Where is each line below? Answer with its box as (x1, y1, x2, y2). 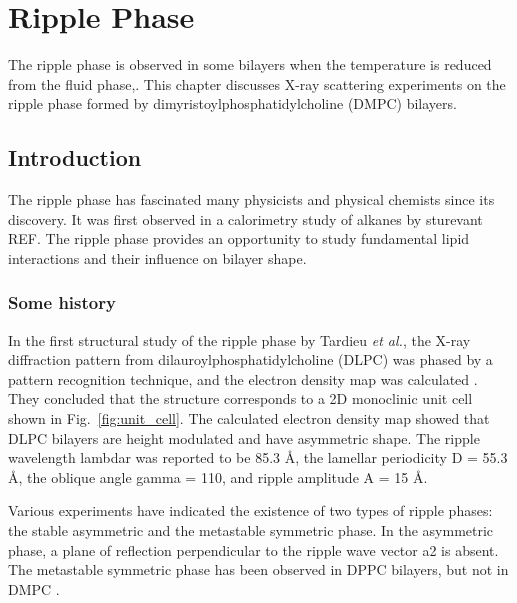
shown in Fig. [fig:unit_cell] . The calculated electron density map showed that (8, 408, 490, 429)
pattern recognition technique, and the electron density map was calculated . (8, 368, 478, 389)
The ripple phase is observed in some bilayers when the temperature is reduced (8, 54, 492, 75)
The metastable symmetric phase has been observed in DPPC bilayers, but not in (8, 559, 509, 580)
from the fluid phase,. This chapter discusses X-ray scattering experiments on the (8, 73, 506, 94)
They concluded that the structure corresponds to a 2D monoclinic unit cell (8, 388, 473, 409)
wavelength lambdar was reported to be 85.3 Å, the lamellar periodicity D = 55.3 (8, 447, 508, 468)
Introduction (8, 142, 142, 173)
